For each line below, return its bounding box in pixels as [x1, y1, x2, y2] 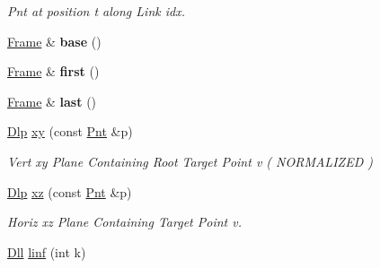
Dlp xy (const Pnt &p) [7, 122, 133, 141]
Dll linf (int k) [7, 242, 86, 261]
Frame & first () [7, 62, 100, 81]
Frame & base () [7, 31, 102, 50]
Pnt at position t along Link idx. [7, 2, 185, 20]
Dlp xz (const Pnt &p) [7, 182, 132, 201]
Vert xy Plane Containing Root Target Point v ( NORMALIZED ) [7, 151, 373, 170]
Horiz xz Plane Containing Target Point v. [7, 212, 242, 231]
